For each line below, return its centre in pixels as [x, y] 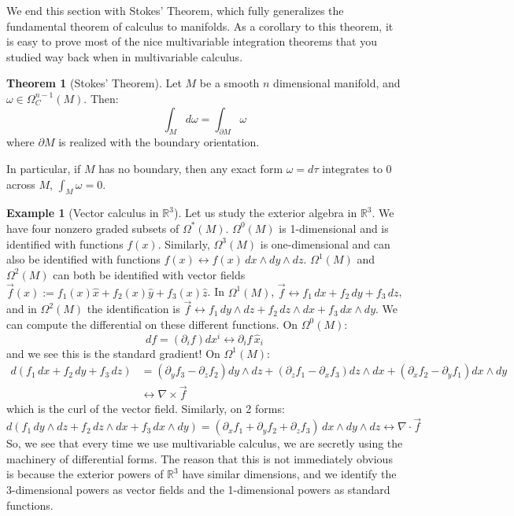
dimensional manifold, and [337, 83]
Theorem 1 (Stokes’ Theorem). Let [94, 83]
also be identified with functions [83, 259]
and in [22, 309]
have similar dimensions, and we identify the [289, 474]
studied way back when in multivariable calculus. [125, 56]
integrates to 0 [357, 168]
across [21, 184]
